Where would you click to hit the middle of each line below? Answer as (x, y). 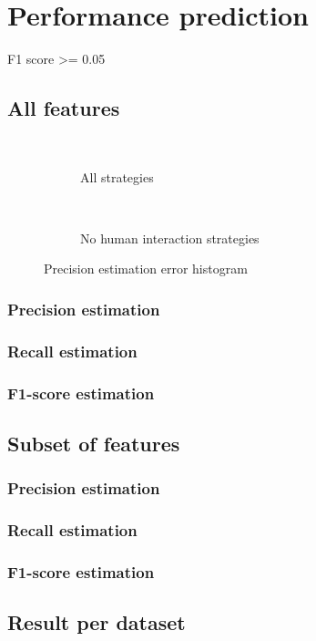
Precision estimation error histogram (146, 269)
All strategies (117, 176)
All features (64, 108)
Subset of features (94, 443)
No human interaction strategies (170, 238)
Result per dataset (97, 622)
